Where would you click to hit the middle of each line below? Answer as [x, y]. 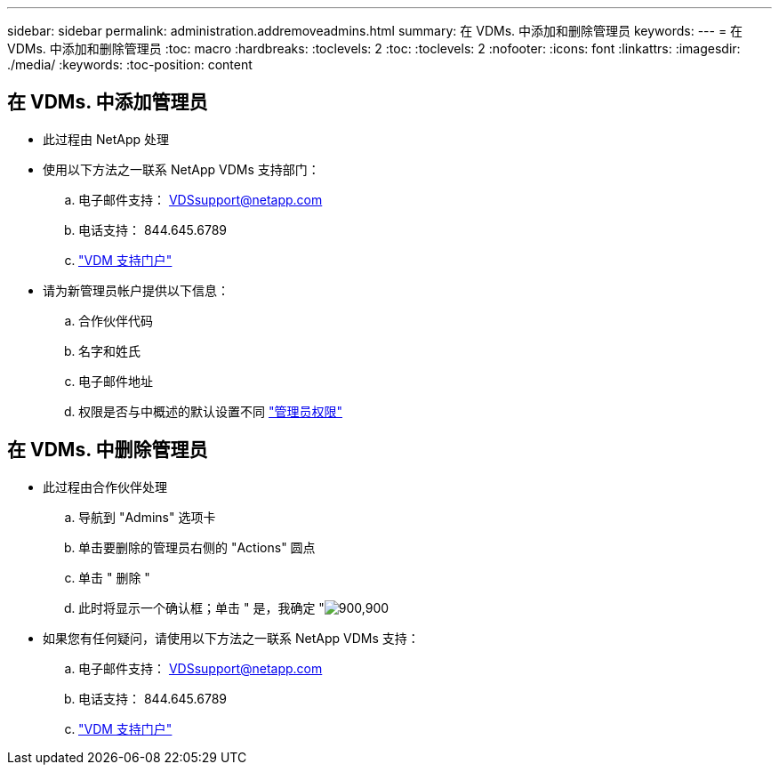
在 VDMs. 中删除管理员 [108, 450]
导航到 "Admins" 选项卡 [147, 517]
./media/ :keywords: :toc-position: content [130, 64]
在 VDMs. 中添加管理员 [108, 102]
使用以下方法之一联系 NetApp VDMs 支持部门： [181, 169]
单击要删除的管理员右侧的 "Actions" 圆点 [197, 547]
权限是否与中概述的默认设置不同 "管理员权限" [210, 411]
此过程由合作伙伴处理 [105, 487]
